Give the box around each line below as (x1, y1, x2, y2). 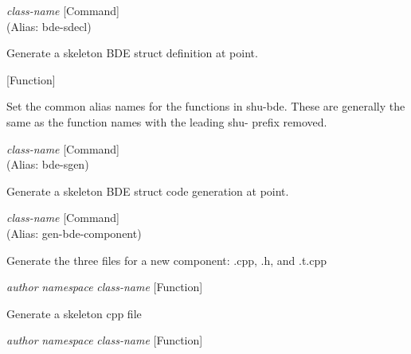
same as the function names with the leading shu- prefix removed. (6, 113, 327, 130)
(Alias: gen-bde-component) (6, 224, 142, 241)
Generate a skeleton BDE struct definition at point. (6, 45, 258, 61)
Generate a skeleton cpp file (6, 305, 142, 321)
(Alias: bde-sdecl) (6, 18, 92, 34)
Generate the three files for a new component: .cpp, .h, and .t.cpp (6, 251, 327, 268)
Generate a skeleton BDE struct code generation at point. (6, 182, 289, 199)
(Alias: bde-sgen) (6, 156, 89, 173)
